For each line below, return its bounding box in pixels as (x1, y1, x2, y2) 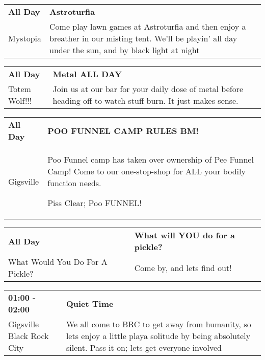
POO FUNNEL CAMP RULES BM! (47, 124, 199, 137)
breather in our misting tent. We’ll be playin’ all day (49, 32, 237, 44)
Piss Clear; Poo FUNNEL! (47, 197, 142, 209)
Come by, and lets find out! (134, 261, 232, 274)
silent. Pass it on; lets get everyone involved (66, 342, 222, 353)
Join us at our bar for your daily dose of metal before (52, 83, 244, 95)
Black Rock (8, 330, 49, 342)
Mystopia (8, 32, 41, 44)
